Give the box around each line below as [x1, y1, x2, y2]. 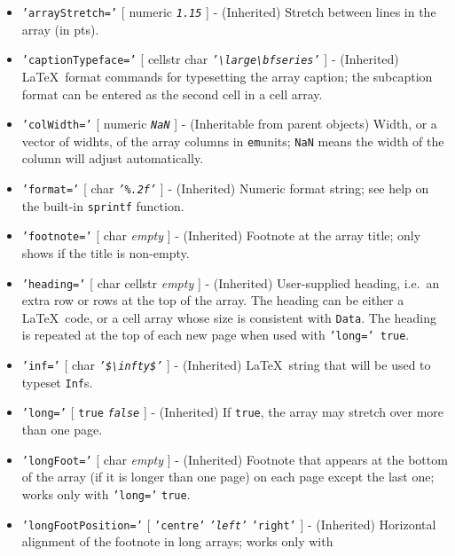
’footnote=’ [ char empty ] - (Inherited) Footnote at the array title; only [21, 226, 421, 245]
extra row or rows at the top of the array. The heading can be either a [21, 291, 404, 309]
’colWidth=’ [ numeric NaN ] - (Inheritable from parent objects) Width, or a [21, 114, 437, 133]
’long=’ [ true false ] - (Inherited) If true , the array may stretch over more [21, 403, 444, 421]
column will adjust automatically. [21, 149, 204, 168]
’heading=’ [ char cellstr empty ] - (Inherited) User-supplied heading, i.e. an [21, 273, 440, 292]
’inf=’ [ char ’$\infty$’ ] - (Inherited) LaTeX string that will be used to [21, 356, 431, 374]
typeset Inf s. [21, 372, 93, 391]
